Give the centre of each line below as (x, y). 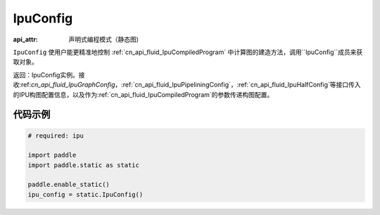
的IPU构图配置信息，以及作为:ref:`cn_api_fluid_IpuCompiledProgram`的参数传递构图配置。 (143, 94)
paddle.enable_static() (69, 185)
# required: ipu (56, 136)
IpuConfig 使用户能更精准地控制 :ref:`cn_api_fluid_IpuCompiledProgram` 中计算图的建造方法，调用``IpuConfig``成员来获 (188, 52)
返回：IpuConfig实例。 (46, 74)
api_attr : (26, 39)
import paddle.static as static (84, 165)
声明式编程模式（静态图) (104, 39)
